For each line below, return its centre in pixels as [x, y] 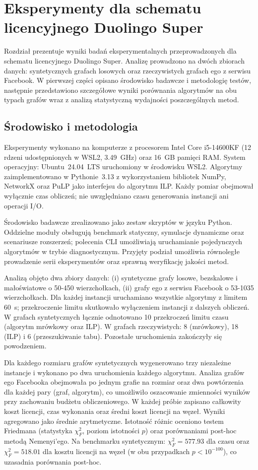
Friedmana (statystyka [38, 431]
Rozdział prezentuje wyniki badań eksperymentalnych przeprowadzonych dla [120, 51]
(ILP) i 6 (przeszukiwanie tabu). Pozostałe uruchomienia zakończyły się [113, 336]
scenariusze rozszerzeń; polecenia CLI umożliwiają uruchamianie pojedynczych [123, 241]
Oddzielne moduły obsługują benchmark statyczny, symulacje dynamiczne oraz [124, 232]
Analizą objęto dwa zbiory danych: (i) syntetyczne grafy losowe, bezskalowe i [121, 278]
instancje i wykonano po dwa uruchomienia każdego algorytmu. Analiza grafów [124, 372]
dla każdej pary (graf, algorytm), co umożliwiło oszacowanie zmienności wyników [127, 391]
